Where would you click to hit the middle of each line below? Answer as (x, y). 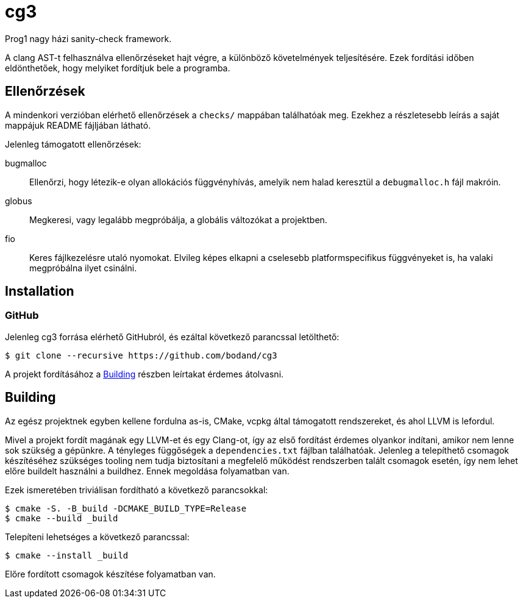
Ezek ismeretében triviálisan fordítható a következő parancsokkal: (137, 490)
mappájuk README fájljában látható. (78, 125)
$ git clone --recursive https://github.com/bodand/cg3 (141, 355)
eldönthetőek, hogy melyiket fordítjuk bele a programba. (118, 68)
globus (19, 201)
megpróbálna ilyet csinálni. (83, 268)
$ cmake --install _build (67, 555)
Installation (40, 291)
